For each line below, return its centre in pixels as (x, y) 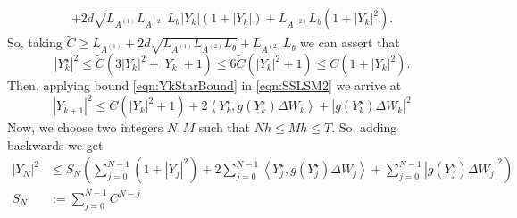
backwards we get (55, 144)
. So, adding (364, 127)
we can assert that (350, 42)
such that (225, 127)
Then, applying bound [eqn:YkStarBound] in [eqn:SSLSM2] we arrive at (204, 85)
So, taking (35, 42)
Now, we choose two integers (85, 127)
